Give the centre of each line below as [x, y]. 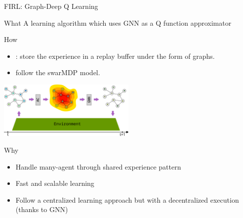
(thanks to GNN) [42, 209]
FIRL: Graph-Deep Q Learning [51, 6]
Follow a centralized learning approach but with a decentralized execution [127, 199]
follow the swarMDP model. [58, 72]
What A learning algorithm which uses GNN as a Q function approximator [118, 22]
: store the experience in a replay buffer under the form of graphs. [115, 56]
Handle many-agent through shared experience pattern [98, 166]
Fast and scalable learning [55, 183]
